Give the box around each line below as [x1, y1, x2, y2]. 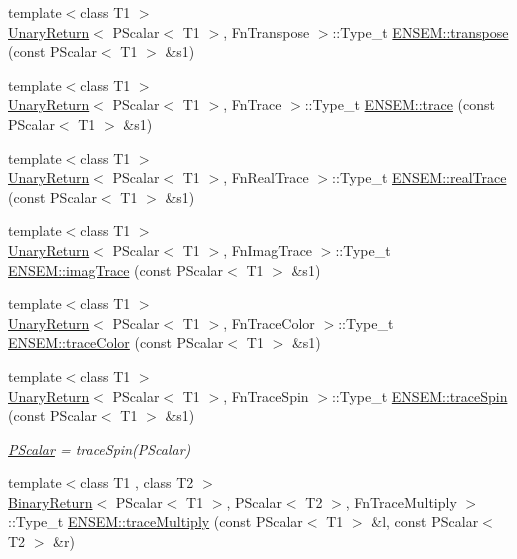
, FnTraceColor [223, 312, 315, 333]
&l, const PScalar [371, 511, 479, 532]
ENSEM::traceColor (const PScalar [8, 332, 224, 353]
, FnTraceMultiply [345, 491, 457, 512]
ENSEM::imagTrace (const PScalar [8, 259, 224, 280]
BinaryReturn [8, 491, 93, 512]
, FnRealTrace [223, 167, 309, 188]
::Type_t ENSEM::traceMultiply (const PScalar [8, 511, 303, 532]
